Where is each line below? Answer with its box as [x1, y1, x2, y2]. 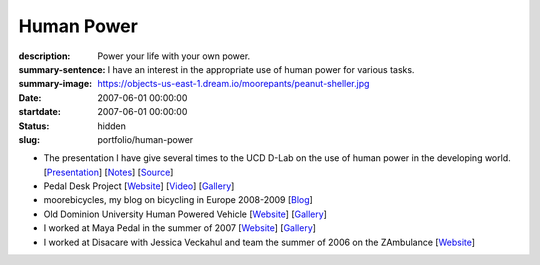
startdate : [18, 106, 62, 118]
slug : [18, 133, 40, 145]
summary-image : [18, 78, 93, 90]
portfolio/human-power [97, 133, 194, 145]
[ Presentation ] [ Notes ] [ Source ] [43, 166, 174, 178]
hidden [97, 120, 127, 132]
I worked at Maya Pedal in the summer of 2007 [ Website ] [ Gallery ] [43, 222, 317, 234]
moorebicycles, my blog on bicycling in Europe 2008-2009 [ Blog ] [43, 194, 314, 206]
